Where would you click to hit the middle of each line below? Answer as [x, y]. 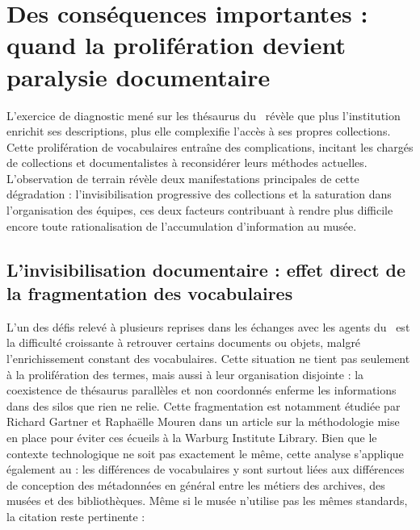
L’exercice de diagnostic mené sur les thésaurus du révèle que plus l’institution [204, 115]
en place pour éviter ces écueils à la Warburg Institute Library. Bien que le [192, 437]
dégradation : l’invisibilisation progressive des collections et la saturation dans [199, 194]
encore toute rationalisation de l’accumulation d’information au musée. [182, 225]
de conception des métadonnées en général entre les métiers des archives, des [196, 484]
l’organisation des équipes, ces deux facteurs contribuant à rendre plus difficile [200, 210]
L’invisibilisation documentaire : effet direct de [206, 269]
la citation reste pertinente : [76, 516]
